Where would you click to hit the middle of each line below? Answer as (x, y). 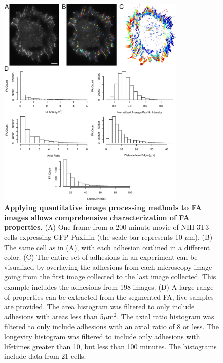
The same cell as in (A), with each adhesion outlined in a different (107, 247)
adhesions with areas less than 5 (54, 316)
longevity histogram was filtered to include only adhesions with (102, 336)
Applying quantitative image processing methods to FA (103, 207)
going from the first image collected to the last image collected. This (110, 277)
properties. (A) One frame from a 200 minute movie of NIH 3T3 (107, 227)
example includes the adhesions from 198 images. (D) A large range (109, 286)
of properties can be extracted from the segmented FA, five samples (109, 296)
